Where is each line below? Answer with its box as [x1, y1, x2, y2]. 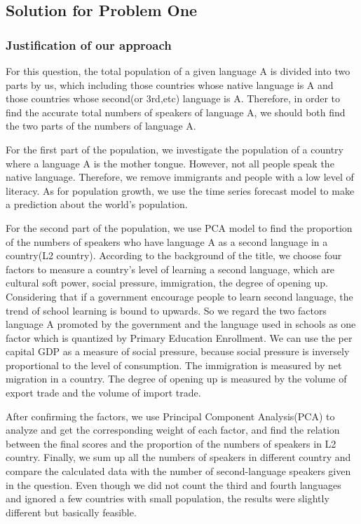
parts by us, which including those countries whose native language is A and [6, 77, 334, 92]
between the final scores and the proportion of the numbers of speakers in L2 [6, 436, 336, 450]
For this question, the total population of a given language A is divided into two [6, 64, 350, 78]
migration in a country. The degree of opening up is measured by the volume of [6, 371, 347, 386]
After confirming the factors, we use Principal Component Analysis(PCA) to [6, 408, 335, 423]
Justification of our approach [6, 36, 172, 53]
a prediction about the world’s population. [6, 197, 188, 212]
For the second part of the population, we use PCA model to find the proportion [6, 220, 353, 235]
